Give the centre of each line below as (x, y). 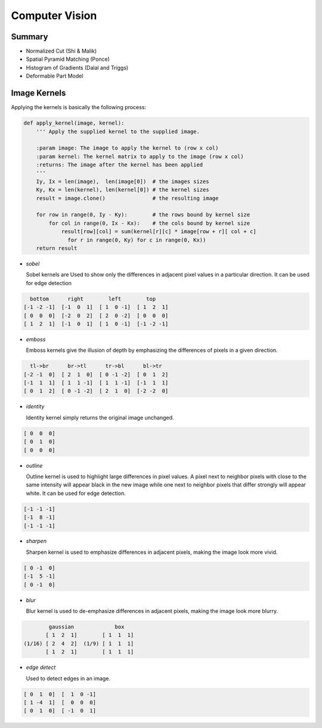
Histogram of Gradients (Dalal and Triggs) (77, 67)
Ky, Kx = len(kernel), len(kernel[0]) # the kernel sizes (123, 190)
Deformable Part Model (55, 76)
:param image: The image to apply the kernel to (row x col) (127, 148)
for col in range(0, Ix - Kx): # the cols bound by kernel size (149, 223)
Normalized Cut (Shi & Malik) (61, 51)
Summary (30, 37)
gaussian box (86, 627)
